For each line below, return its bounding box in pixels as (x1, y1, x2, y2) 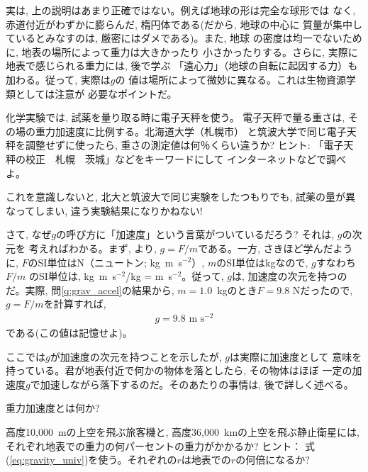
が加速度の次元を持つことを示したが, (50, 349, 222, 364)
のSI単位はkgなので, (216, 254, 308, 269)
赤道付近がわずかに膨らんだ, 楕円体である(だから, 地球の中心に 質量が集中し (6, 16, 363, 31)
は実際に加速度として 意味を (229, 349, 362, 364)
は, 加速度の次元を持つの (231, 269, 347, 283)
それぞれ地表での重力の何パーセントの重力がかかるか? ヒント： (6, 438, 302, 453)
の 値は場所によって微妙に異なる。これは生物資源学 (115, 72, 357, 86)
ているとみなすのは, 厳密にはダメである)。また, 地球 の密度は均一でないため (6, 30, 362, 45)
